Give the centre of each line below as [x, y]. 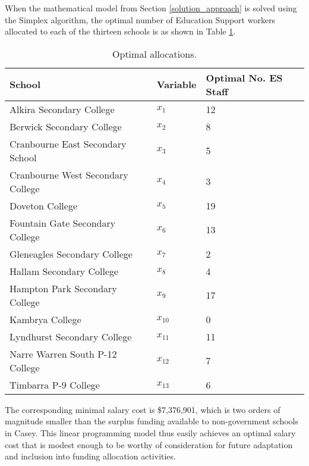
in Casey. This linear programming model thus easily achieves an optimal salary [150, 432]
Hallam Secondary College [64, 271]
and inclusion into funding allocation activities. [90, 456]
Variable [176, 85]
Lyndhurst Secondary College [71, 336]
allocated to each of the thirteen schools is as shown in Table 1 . [120, 31]
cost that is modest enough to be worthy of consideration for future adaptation [149, 444]
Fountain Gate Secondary [63, 223]
